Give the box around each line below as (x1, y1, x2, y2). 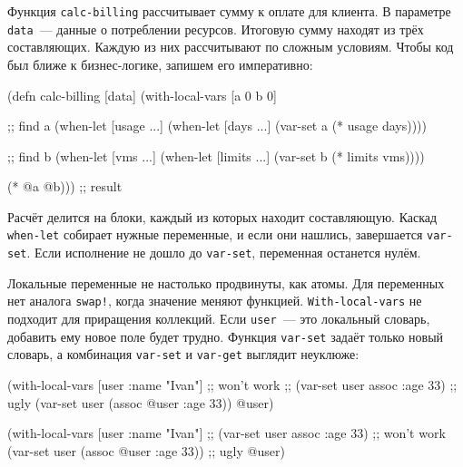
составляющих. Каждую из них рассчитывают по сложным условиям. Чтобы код (7, 37, 454, 56)
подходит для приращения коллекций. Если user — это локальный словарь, (7, 309, 430, 328)
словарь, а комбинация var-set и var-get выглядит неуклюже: (7, 345, 360, 364)
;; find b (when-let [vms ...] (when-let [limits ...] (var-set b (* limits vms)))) (7, 146, 425, 165)
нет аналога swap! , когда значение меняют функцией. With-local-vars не (7, 291, 422, 310)
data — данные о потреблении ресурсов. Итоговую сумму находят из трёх (7, 19, 424, 38)
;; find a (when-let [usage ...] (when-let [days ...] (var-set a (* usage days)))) (7, 116, 428, 135)
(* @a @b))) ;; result (7, 177, 123, 196)
